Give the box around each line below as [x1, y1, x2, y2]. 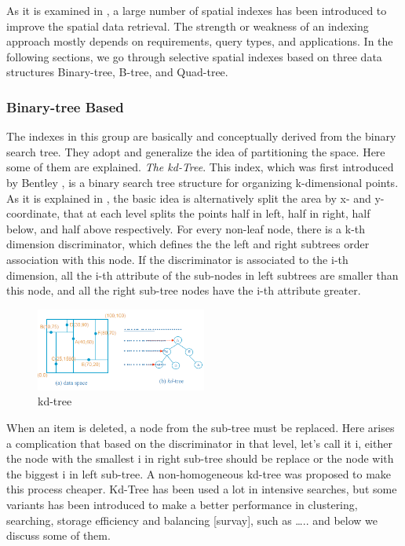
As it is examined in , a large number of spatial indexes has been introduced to [6, 2, 387, 18]
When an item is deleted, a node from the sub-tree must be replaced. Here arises [6, 420, 395, 436]
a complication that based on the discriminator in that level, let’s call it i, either [6, 434, 392, 451]
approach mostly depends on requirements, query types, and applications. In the [6, 33, 393, 49]
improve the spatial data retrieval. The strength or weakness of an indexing [6, 17, 369, 34]
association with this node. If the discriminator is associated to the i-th [6, 251, 348, 267]
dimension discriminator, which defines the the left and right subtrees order [6, 236, 370, 252]
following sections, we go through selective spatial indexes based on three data [6, 48, 382, 64]
